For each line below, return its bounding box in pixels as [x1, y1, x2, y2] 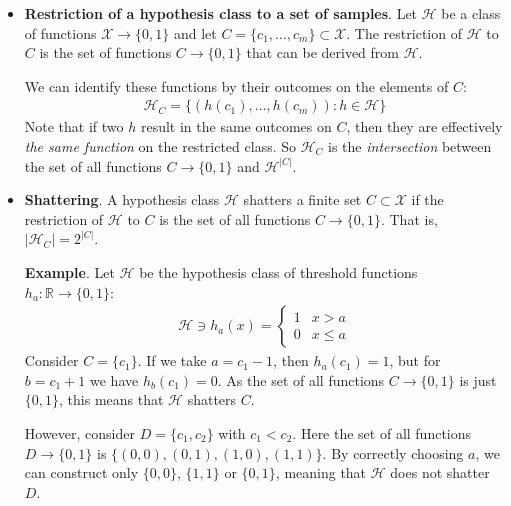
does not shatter [390, 462, 490, 483]
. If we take [137, 350, 207, 371]
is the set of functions [39, 42, 172, 63]
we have [90, 369, 139, 390]
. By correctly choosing [322, 442, 464, 463]
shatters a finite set [243, 189, 362, 210]
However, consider [24, 422, 135, 443]
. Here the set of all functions [292, 422, 472, 443]
